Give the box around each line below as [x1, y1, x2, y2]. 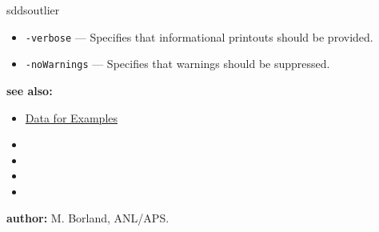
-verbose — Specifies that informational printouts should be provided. [25, 28, 373, 45]
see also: [6, 82, 53, 98]
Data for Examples [25, 109, 118, 126]
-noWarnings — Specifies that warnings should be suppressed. [25, 55, 330, 72]
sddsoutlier [6, 2, 60, 18]
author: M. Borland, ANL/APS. [6, 210, 170, 226]
